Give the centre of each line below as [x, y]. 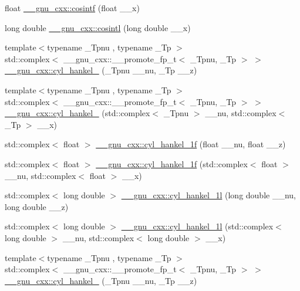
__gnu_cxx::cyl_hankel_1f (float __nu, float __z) [191, 144]
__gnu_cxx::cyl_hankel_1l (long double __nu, [208, 195]
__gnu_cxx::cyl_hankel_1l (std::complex [197, 226]
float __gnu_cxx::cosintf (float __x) [72, 8]
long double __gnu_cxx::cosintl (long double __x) [98, 27]
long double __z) [37, 206]
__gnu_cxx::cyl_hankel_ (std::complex [77, 113]
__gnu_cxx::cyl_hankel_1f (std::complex [172, 163]
